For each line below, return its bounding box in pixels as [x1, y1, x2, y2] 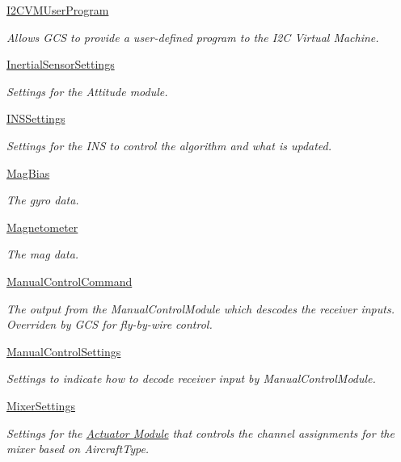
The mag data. [6, 246, 79, 262]
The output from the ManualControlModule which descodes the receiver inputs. [6, 300, 395, 317]
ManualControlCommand [6, 272, 133, 289]
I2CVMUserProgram [6, 2, 109, 18]
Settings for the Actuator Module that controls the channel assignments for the [6, 424, 395, 441]
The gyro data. [6, 191, 79, 208]
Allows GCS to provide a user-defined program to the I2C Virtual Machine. [6, 28, 379, 45]
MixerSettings [6, 397, 75, 414]
